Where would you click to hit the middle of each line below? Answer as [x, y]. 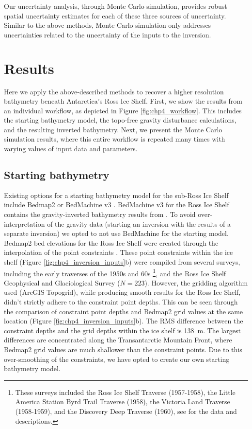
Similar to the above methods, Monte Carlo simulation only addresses [108, 25]
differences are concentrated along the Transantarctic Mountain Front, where [118, 340]
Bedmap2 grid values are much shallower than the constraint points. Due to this [123, 349]
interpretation [24, 223]
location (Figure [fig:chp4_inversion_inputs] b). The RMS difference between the [124, 321]
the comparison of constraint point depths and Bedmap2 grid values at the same [124, 311]
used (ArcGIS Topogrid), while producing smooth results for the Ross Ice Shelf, [122, 292]
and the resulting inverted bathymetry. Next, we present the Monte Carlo [113, 129]
